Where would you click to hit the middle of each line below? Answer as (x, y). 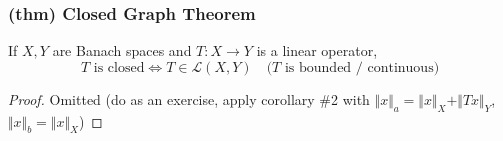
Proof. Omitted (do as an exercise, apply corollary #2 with (189, 98)
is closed (119, 67)
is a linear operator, (317, 50)
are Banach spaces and (122, 50)
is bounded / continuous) (362, 67)
